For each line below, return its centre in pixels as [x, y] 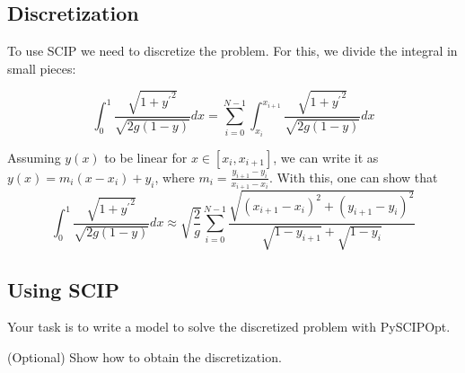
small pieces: [42, 68]
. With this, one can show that [353, 177]
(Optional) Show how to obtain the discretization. [145, 357]
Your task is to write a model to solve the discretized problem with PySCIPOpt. [229, 327]
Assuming [34, 157]
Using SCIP [63, 289]
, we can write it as [326, 157]
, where [175, 177]
